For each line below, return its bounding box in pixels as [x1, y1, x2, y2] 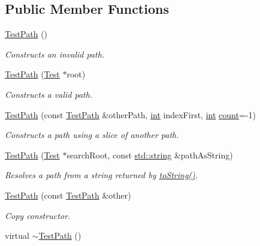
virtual [5, 229, 29, 242]
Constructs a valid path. [5, 88, 93, 100]
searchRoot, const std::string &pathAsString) [66, 148, 233, 161]
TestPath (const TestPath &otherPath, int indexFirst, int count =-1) [5, 108, 256, 121]
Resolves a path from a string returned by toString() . [5, 169, 198, 181]
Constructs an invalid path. [5, 47, 105, 60]
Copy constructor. [5, 209, 71, 221]
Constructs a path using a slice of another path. [5, 128, 179, 141]
